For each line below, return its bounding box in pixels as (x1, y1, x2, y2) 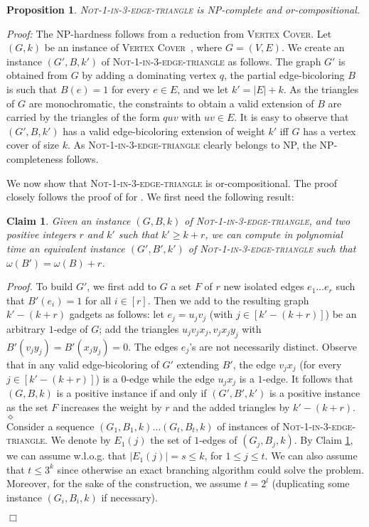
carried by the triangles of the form (6, 110, 160, 124)
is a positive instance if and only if (56, 385, 207, 400)
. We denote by (45, 432, 111, 447)
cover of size (6, 137, 59, 152)
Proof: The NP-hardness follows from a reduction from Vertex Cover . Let (6, 26, 332, 41)
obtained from (6, 68, 68, 82)
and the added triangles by (173, 400, 290, 415)
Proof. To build (6, 279, 73, 294)
